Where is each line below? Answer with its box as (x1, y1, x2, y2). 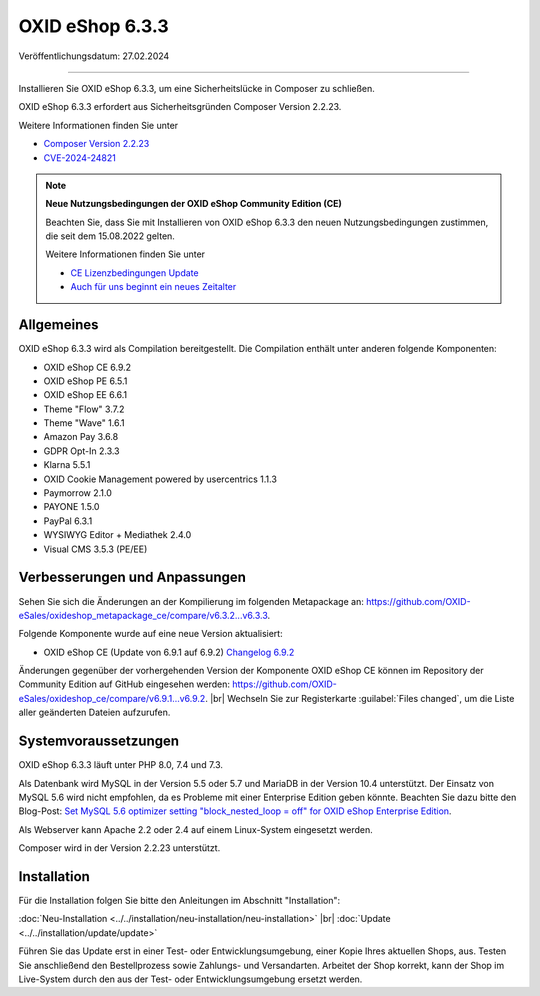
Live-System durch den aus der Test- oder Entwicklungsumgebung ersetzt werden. (18, 973, 363, 985)
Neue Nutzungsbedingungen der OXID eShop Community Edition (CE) (45, 198, 342, 210)
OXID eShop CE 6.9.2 (43, 361, 132, 373)
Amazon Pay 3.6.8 (43, 431, 119, 443)
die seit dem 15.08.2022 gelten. (45, 230, 175, 242)
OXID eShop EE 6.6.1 (43, 389, 128, 401)
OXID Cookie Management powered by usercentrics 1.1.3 (43, 473, 277, 485)
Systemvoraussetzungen (18, 733, 180, 750)
